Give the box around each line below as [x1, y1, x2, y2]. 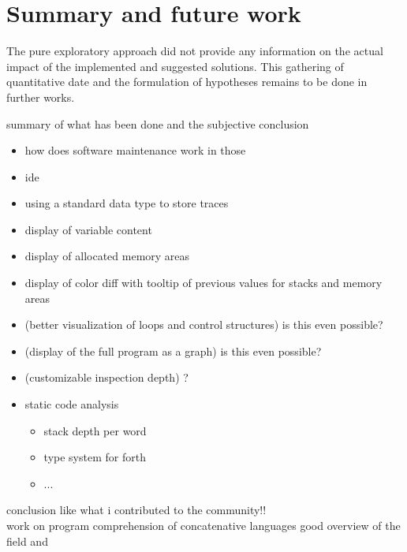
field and [6, 532, 48, 549]
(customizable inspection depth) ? [24, 369, 189, 386]
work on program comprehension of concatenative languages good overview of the [6, 517, 401, 533]
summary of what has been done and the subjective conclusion [6, 115, 309, 132]
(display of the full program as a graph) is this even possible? [24, 342, 322, 359]
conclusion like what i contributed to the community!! [6, 502, 267, 518]
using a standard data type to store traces [24, 195, 229, 211]
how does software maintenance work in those [24, 142, 246, 159]
